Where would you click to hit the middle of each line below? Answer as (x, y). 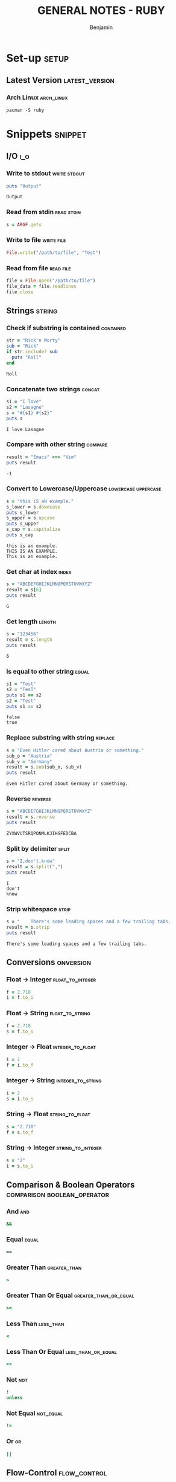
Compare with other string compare (57, 444)
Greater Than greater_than (44, 1267)
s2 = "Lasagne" (25, 407)
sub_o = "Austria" (29, 756)
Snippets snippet (47, 134)
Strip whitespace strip (39, 909)
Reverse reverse (29, 799)
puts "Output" (24, 186)
